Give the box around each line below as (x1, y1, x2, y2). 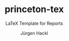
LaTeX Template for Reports (5, 20, 63, 26)
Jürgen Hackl (20, 30, 48, 36)
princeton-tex (5, 4, 64, 15)
